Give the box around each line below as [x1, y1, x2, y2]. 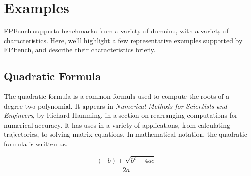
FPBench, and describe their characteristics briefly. [4, 45, 156, 55]
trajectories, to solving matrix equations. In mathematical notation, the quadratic [4, 129, 247, 139]
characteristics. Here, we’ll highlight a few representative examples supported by [4, 35, 243, 45]
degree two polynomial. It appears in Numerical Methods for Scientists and [4, 100, 227, 111]
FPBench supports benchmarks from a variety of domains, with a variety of [4, 26, 229, 36]
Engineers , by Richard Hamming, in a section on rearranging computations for [4, 110, 238, 120]
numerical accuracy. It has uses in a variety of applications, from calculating [4, 119, 230, 129]
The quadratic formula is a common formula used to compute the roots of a [4, 91, 230, 101]
